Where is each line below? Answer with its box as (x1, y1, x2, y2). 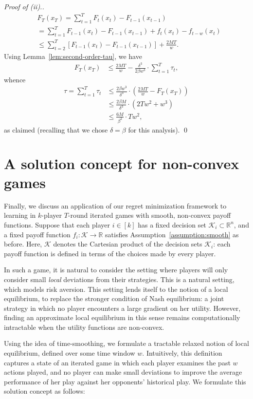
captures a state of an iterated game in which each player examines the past (4, 357, 231, 367)
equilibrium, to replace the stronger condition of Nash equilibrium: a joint (4, 293, 224, 304)
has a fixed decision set (138, 219, 206, 229)
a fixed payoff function (4, 229, 71, 239)
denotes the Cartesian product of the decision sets (53, 239, 202, 249)
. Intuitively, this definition (142, 348, 222, 358)
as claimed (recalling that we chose (4, 124, 108, 134)
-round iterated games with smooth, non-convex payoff (68, 210, 231, 220)
